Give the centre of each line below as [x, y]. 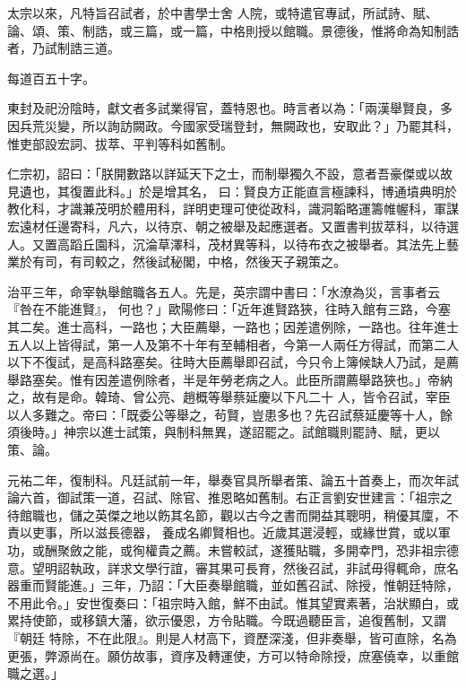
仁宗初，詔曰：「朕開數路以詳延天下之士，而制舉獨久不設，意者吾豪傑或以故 [230, 174]
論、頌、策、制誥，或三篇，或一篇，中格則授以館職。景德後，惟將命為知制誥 [233, 30]
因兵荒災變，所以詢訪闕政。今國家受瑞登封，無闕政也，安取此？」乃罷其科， [233, 125]
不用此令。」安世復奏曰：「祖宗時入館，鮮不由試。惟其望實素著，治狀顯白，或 [233, 602]
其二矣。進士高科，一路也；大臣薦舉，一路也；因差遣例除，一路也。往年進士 [233, 326]
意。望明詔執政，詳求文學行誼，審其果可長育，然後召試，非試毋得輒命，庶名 [233, 567]
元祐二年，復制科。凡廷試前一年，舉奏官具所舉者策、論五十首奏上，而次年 [227, 479]
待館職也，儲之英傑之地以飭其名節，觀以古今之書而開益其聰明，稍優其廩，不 [233, 514]
